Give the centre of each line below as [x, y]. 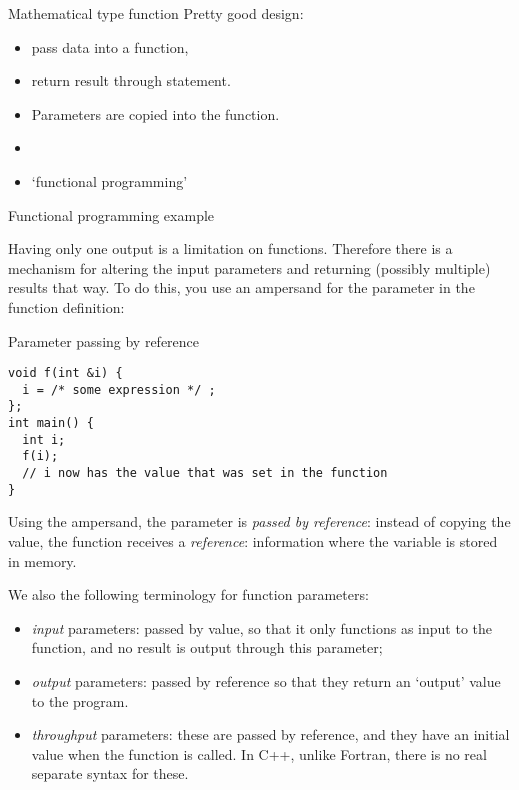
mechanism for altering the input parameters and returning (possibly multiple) [249, 267]
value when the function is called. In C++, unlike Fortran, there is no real [259, 753]
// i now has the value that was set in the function [205, 473]
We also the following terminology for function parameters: [188, 594]
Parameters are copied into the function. [155, 113]
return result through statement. [131, 80]
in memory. [42, 560]
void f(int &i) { [65, 373]
